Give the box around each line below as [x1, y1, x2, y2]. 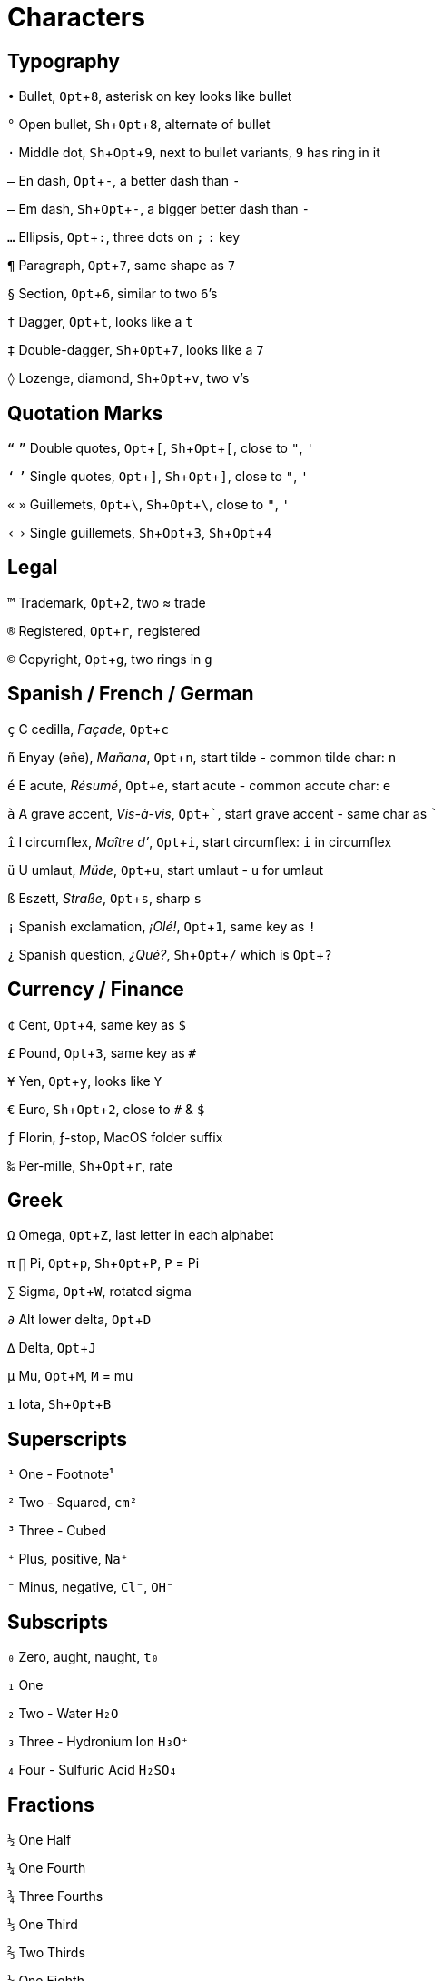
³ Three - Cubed [7, 1523, 107, 1539]
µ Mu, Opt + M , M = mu [7, 1368, 133, 1384]
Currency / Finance [7, 978, 184, 1001]
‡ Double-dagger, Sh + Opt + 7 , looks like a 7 [7, 342, 264, 358]
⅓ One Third [7, 1916, 78, 1932]
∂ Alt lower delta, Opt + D [7, 1312, 152, 1328]
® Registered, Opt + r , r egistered [7, 622, 201, 639]
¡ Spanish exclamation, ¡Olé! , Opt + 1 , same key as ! [7, 918, 316, 934]
